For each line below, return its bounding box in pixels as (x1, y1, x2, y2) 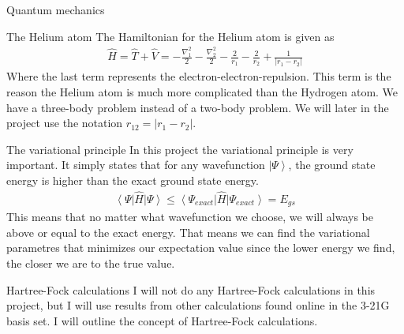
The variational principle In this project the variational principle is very (6, 141, 353, 157)
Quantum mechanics (6, 2, 105, 17)
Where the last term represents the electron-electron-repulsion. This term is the (6, 68, 391, 84)
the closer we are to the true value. (6, 255, 175, 271)
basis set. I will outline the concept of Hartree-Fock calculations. (6, 312, 318, 328)
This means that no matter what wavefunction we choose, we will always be (6, 208, 373, 225)
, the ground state (288, 156, 376, 173)
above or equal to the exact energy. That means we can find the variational (6, 223, 370, 240)
